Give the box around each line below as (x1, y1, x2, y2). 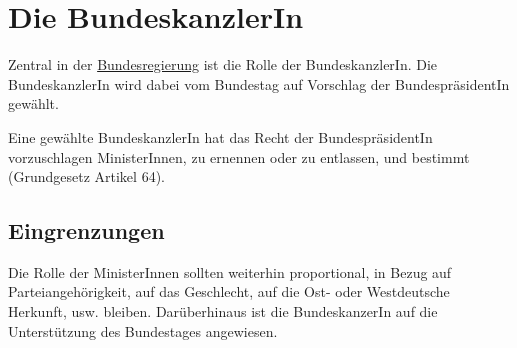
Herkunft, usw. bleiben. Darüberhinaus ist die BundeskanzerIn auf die (8, 301, 438, 322)
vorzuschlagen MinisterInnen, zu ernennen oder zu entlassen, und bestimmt (8, 146, 470, 167)
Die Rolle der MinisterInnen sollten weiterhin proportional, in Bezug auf (8, 261, 452, 282)
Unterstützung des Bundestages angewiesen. (8, 320, 278, 341)
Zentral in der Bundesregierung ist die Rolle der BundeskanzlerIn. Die (8, 54, 438, 75)
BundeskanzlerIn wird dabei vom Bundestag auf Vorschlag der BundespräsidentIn (8, 73, 510, 94)
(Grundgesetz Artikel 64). (8, 166, 165, 187)
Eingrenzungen (8, 215, 165, 246)
